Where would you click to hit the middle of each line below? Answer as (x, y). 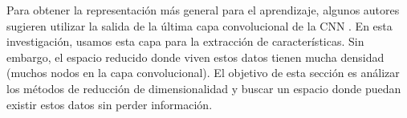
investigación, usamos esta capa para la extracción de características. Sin (185, 41)
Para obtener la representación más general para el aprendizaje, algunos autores (203, 10)
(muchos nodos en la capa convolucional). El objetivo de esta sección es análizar (203, 73)
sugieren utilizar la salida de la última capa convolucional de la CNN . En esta (199, 25)
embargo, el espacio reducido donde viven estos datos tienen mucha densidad (195, 57)
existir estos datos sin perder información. (110, 104)
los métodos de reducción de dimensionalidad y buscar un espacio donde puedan (204, 88)
